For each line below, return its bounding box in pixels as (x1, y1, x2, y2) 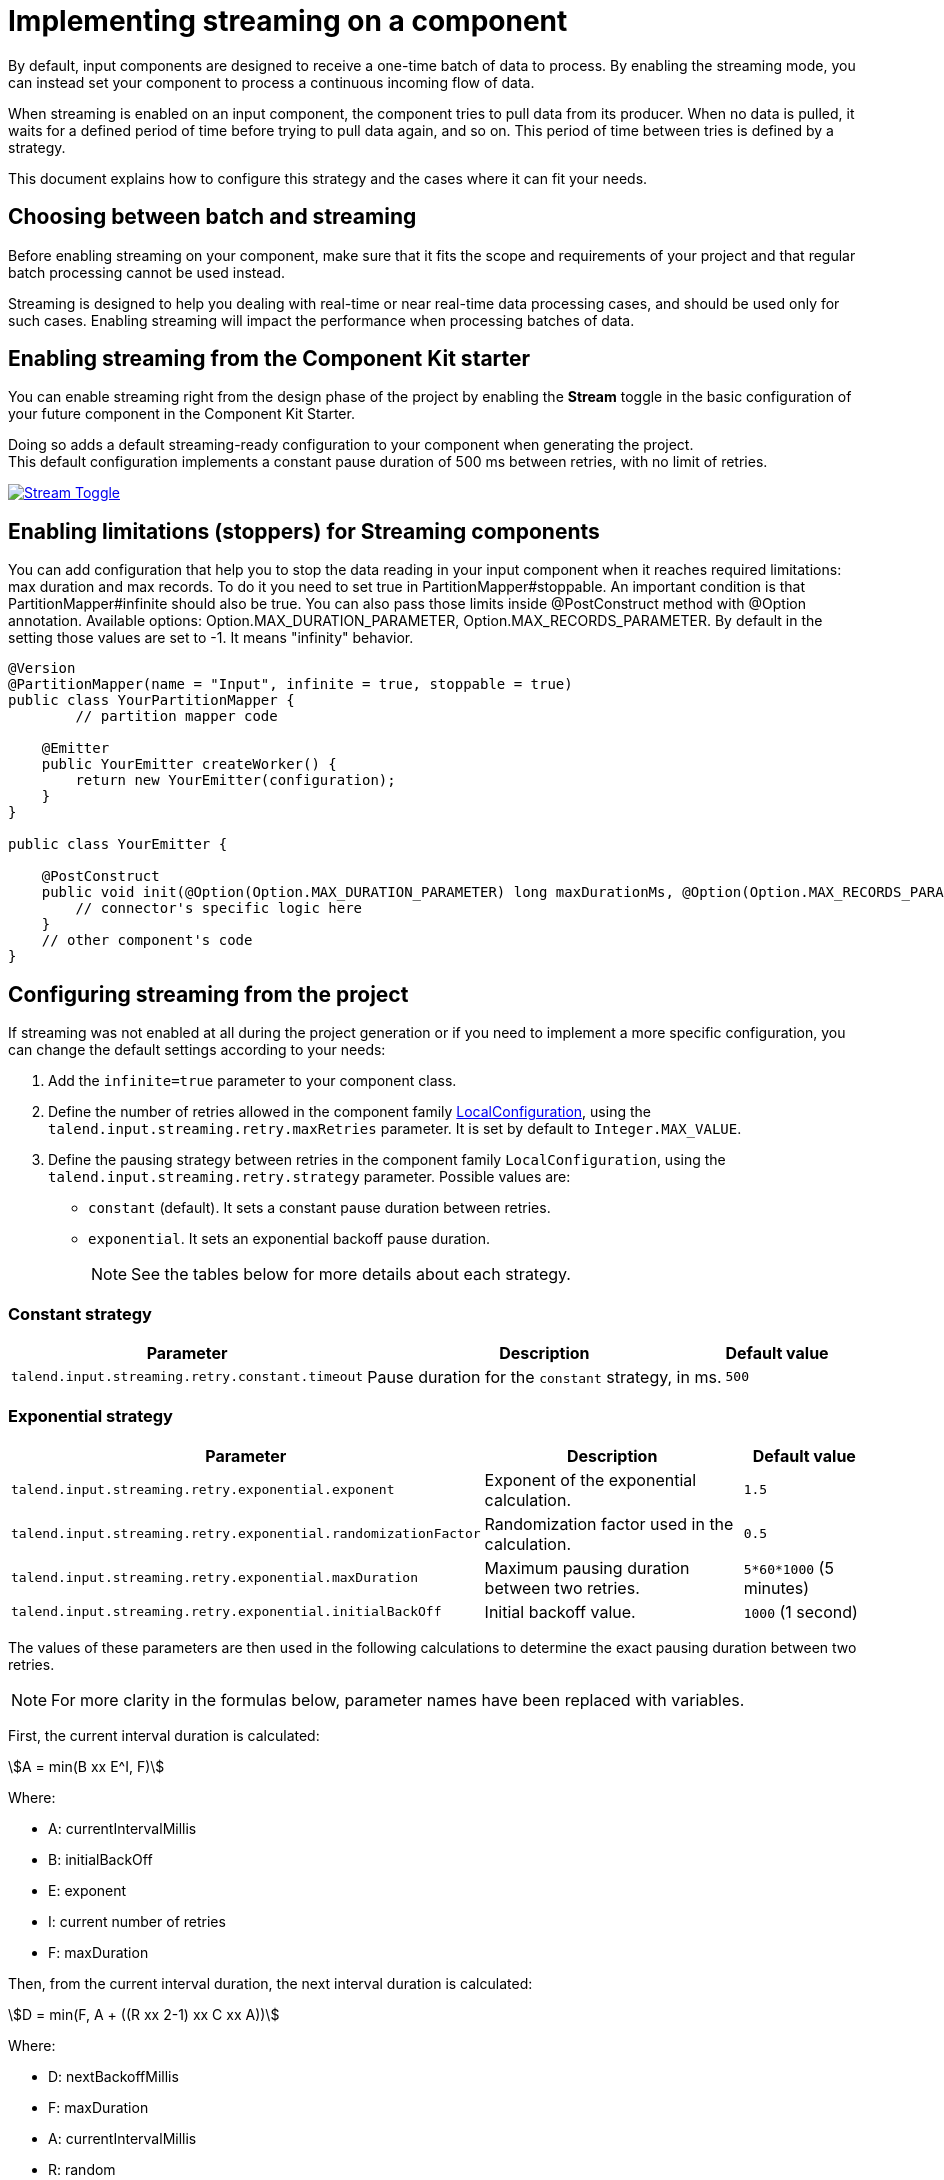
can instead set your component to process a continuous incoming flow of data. (8, 73, 535, 91)
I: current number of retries (48, 1912, 226, 1930)
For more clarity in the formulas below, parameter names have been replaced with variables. (51, 1689, 745, 1710)
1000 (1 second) (743, 1601, 858, 1622)
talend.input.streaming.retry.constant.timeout (11, 1369, 364, 1385)
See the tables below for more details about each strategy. (131, 1264, 571, 1285)
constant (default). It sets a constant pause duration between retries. (88, 1199, 551, 1217)
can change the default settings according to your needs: (8, 1041, 386, 1059)
